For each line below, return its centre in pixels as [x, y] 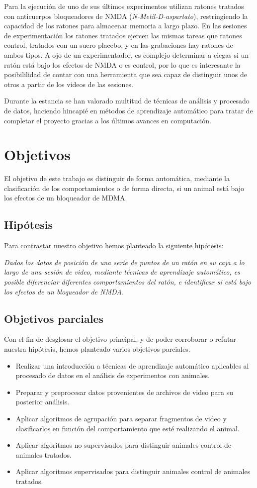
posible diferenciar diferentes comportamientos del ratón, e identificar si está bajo [128, 282]
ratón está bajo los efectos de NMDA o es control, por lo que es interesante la [122, 64]
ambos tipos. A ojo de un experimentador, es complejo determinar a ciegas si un [127, 54]
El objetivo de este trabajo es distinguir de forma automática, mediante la [117, 178]
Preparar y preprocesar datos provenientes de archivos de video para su [125, 392]
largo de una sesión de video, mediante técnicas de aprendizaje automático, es [122, 272]
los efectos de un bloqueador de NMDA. [64, 291]
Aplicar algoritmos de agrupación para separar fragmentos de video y [121, 418]
